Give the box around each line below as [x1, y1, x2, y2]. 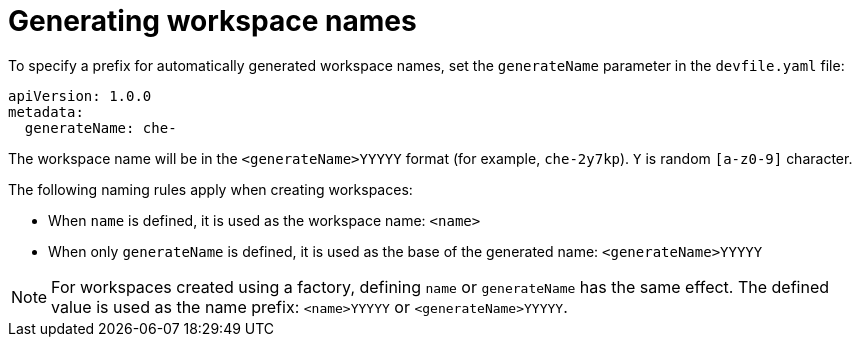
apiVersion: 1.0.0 [8, 87, 152, 104]
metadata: [8, 103, 84, 120]
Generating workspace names [8, 4, 417, 38]
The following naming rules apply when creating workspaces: [8, 180, 413, 198]
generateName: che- [24, 119, 177, 136]
